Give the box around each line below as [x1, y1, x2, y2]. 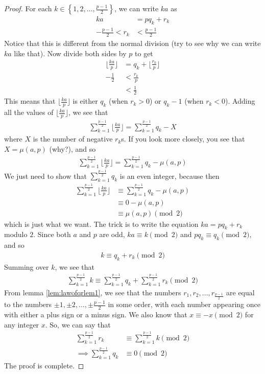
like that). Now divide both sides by [14, 48, 127, 58]
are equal [226, 287, 255, 297]
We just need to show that [4, 170, 87, 181]
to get [135, 48, 153, 58]
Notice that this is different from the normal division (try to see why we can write [4, 38, 261, 48]
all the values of [4, 107, 54, 118]
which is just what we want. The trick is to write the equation [4, 218, 199, 229]
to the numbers [4, 299, 52, 310]
